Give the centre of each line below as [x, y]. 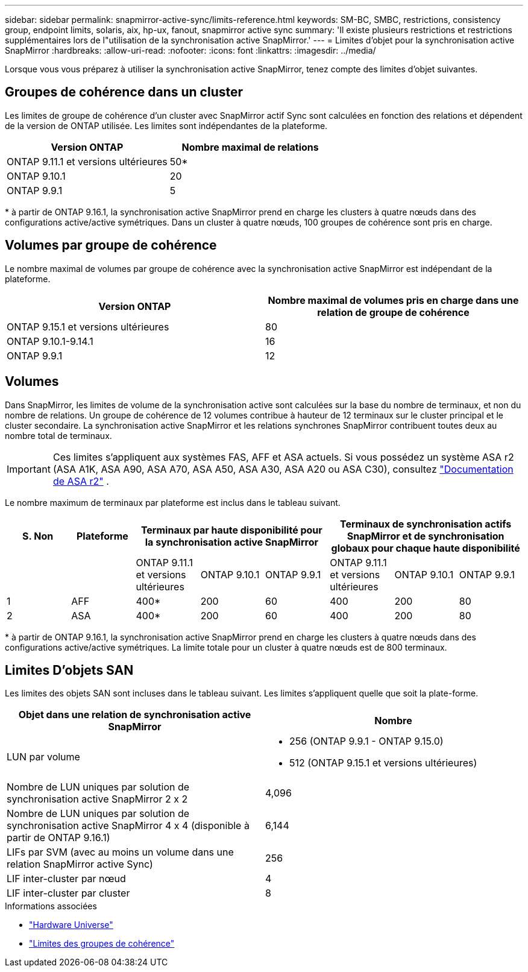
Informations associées [51, 906]
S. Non [38, 536]
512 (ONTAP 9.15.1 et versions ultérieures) [383, 763]
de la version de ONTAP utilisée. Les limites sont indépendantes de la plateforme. [166, 125]
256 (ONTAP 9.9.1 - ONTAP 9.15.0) [366, 741]
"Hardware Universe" [71, 925]
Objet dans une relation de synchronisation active [135, 715]
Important [29, 469]
